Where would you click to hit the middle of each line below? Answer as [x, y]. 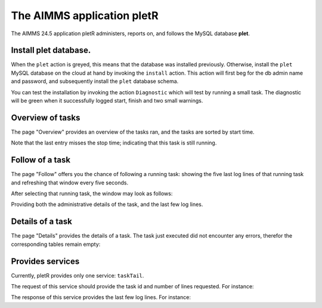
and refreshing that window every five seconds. [69, 183]
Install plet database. [51, 50]
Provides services [45, 261]
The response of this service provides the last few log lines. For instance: [101, 297]
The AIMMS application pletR [85, 16]
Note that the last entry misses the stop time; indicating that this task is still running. [114, 143]
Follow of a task [41, 160]
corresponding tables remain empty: [56, 244]
